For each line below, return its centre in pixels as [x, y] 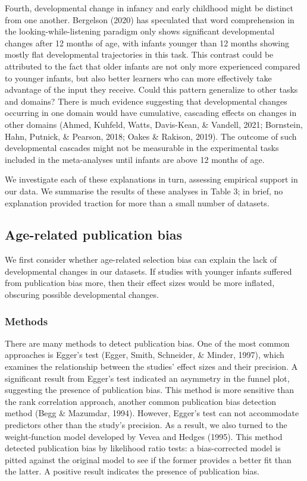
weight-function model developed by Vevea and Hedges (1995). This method [144, 436]
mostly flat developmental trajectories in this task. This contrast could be [139, 54]
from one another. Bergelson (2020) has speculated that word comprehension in [150, 19]
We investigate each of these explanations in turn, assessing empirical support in [151, 179]
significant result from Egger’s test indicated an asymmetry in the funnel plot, [147, 378]
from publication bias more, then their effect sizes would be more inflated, [140, 283]
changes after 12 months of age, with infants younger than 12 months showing [147, 43]
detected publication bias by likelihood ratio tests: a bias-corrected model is [143, 448]
